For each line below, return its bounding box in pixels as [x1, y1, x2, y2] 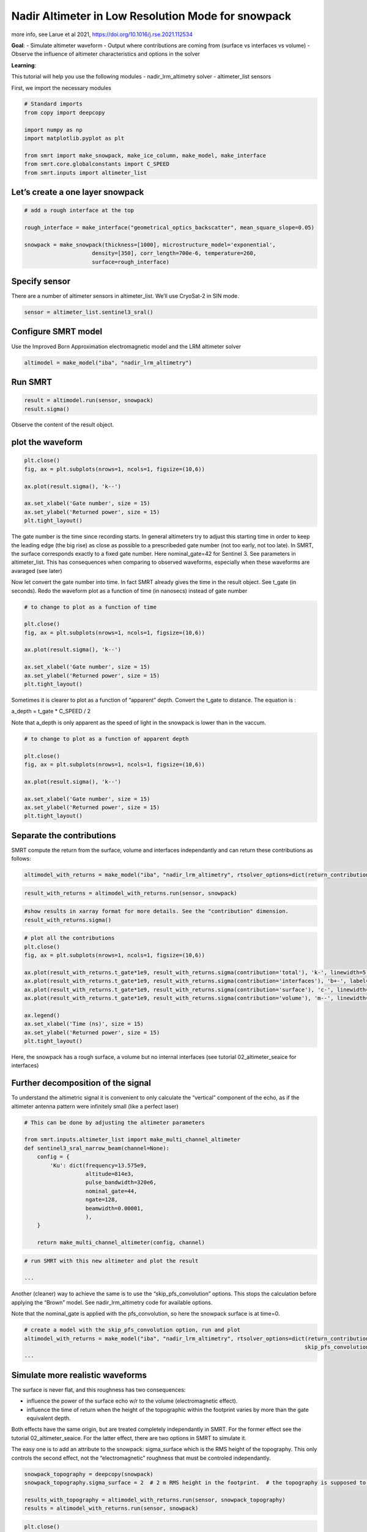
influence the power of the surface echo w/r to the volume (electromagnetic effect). [26, 1397, 238, 1405]
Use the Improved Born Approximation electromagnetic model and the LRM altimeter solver [11, 343, 242, 350]
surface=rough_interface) [92, 258, 169, 265]
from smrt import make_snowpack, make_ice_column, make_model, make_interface [24, 152, 266, 159]
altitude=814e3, [85, 1170, 135, 1177]
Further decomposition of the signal [11, 1078, 151, 1088]
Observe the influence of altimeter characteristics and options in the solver [11, 50, 200, 58]
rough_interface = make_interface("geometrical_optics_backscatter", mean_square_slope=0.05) [24, 224, 315, 231]
